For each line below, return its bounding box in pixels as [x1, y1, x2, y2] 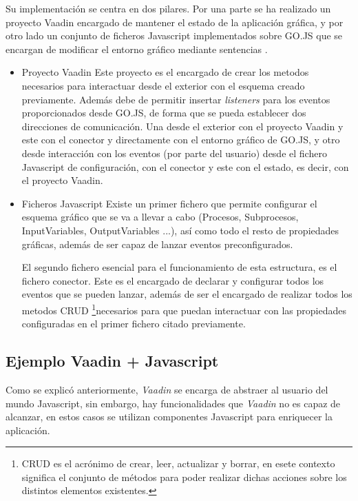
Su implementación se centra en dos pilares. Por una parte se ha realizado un [6, 1, 331, 15]
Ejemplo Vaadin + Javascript [6, 350, 219, 371]
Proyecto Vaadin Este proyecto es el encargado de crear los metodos [21, 65, 309, 79]
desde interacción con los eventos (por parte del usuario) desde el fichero [21, 145, 327, 160]
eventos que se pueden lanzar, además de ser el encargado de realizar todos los [21, 287, 352, 301]
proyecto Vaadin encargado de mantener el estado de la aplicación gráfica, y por [6, 14, 344, 29]
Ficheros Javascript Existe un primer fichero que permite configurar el [21, 196, 317, 210]
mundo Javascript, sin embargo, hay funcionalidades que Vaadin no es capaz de [6, 396, 341, 410]
